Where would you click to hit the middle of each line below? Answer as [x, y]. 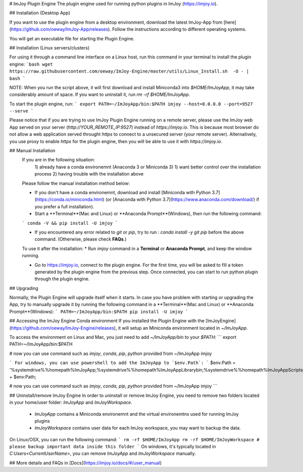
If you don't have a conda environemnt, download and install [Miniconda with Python [123, 192]
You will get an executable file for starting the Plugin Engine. [72, 38]
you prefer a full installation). [64, 206]
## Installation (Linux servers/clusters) [49, 47]
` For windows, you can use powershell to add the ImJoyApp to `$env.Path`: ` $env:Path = [122, 363]
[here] [230, 22]
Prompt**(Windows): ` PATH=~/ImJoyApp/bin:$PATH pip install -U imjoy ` [99, 311]
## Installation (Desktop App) [40, 13]
